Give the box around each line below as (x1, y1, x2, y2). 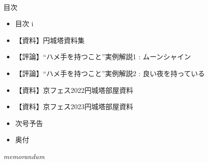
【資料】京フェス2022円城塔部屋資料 (15, 84, 133, 95)
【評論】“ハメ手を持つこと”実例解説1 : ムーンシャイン (15, 51, 191, 62)
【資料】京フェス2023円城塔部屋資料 (15, 101, 133, 112)
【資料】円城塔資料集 (15, 35, 85, 45)
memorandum (3, 151, 45, 161)
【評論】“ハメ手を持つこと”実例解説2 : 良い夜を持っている (15, 68, 205, 78)
